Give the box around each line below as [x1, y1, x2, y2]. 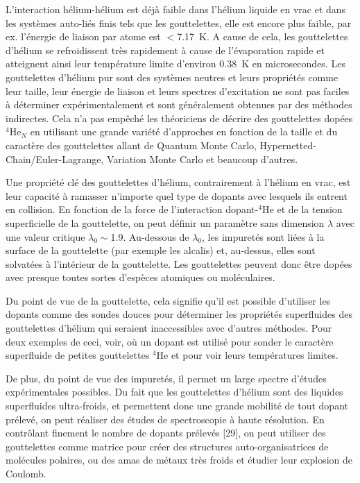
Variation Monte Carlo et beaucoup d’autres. [106, 151, 298, 166]
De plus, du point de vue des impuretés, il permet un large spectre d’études [6, 371, 327, 385]
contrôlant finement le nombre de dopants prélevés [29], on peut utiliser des [6, 425, 326, 440]
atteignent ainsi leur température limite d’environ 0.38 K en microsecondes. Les [6, 56, 345, 71]
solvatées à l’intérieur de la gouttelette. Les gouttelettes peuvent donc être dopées [6, 256, 352, 271]
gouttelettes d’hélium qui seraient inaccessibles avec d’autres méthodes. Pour [6, 321, 332, 335]
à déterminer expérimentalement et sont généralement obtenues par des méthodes [6, 97, 352, 112]
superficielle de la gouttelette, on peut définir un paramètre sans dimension [6, 215, 325, 230]
